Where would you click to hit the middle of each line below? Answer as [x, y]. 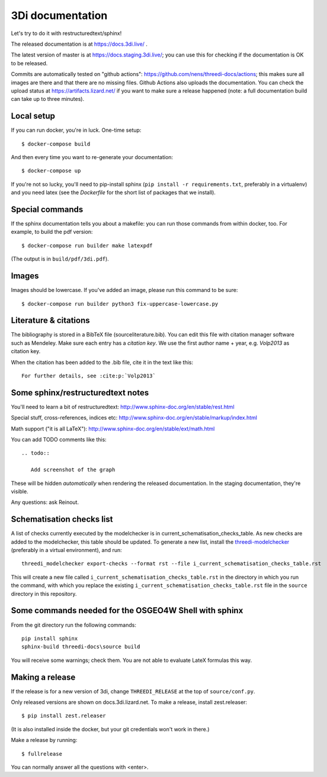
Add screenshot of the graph [73, 470]
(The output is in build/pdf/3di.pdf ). [60, 259]
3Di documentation [59, 15]
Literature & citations [50, 321]
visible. [20, 491]
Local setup [33, 116]
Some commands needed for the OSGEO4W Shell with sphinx [127, 610]
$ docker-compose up [51, 171]
